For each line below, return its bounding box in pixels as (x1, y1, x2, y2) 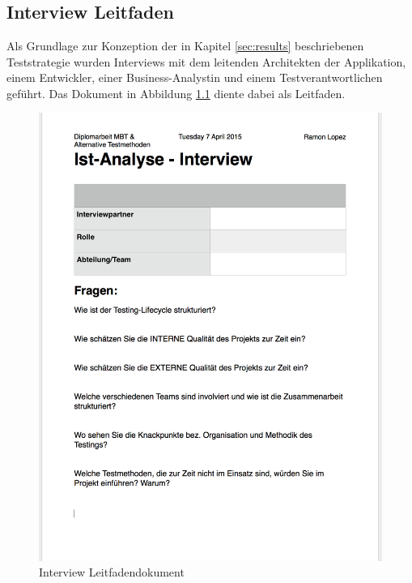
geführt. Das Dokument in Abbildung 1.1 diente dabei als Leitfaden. (6, 84, 346, 101)
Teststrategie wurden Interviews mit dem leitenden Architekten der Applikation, (6, 53, 406, 70)
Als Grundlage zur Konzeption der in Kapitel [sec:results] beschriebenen (6, 37, 364, 54)
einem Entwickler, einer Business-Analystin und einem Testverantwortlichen (6, 69, 383, 86)
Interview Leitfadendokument (39, 564, 185, 581)
